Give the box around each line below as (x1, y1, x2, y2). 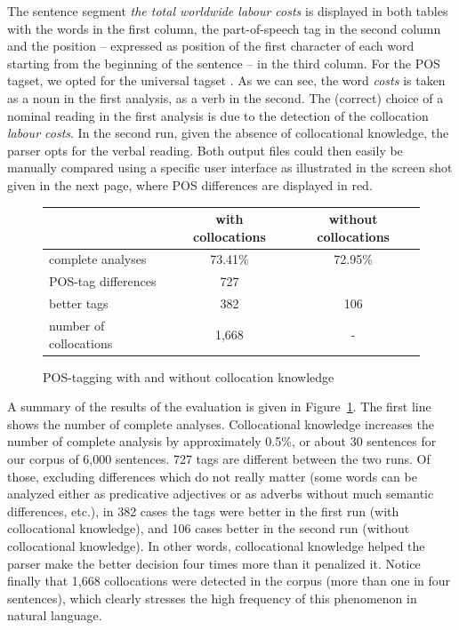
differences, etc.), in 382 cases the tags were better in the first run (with (7, 501, 399, 520)
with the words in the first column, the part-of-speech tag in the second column (7, 19, 441, 37)
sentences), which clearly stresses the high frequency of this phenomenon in (7, 588, 417, 607)
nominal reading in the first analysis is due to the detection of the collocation (7, 106, 429, 124)
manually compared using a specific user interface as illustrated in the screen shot (7, 158, 453, 177)
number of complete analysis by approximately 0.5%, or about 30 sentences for (7, 432, 437, 451)
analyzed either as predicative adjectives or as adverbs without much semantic (7, 484, 434, 503)
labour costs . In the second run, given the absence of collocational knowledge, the (7, 124, 449, 142)
